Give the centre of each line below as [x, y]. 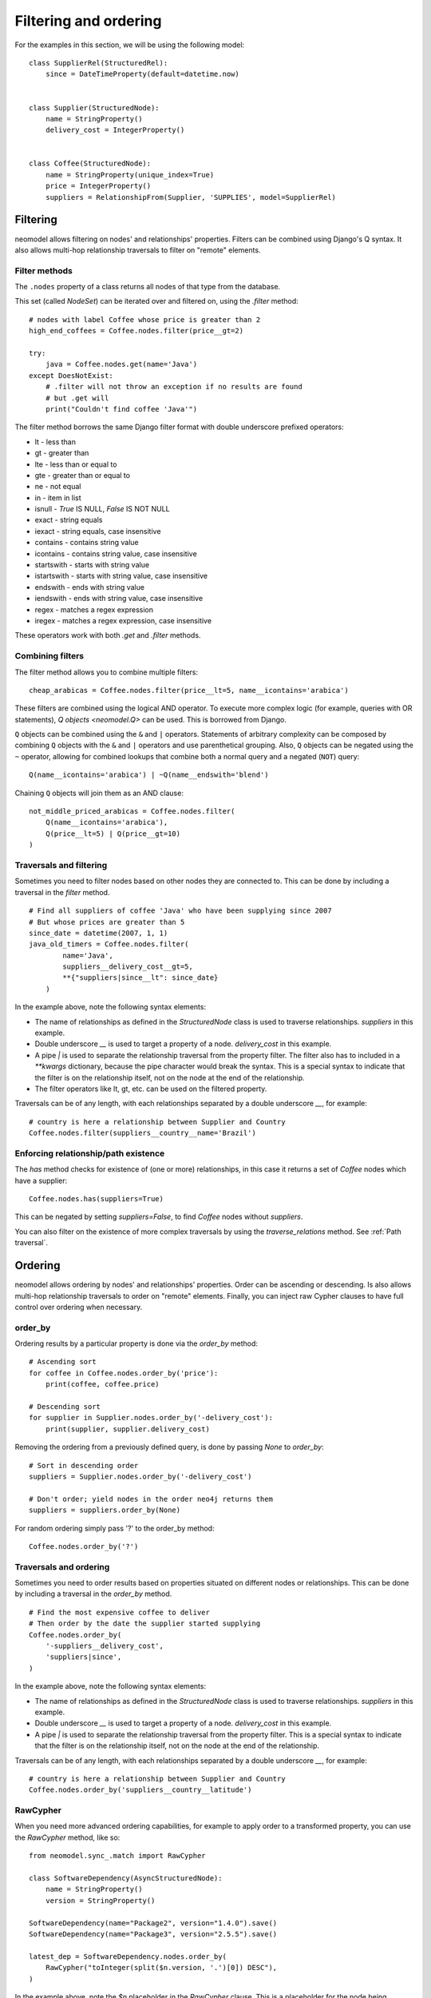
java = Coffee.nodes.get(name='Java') [121, 364]
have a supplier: [41, 1180]
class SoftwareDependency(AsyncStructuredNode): [126, 1879]
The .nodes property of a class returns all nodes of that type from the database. [148, 287]
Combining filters [49, 656]
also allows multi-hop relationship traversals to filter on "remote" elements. [138, 250]
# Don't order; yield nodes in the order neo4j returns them [151, 1499]
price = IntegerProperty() [98, 186]
